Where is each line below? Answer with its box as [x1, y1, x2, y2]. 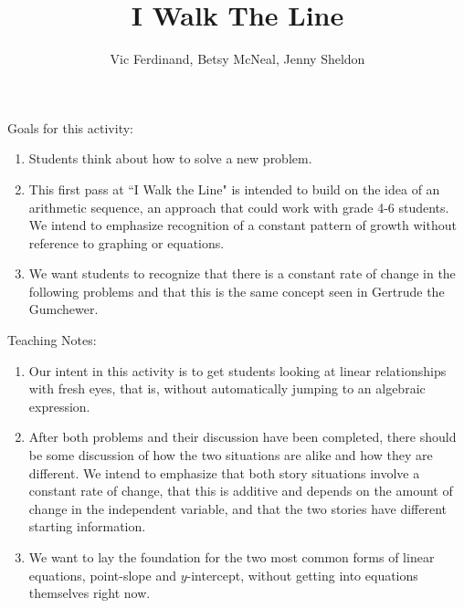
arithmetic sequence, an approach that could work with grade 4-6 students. [28, 197, 449, 216]
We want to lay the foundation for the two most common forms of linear [28, 548, 435, 566]
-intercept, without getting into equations [186, 565, 418, 584]
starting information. [28, 517, 146, 536]
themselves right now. [28, 583, 151, 603]
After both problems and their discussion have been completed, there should [28, 427, 457, 446]
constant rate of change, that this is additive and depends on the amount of [28, 481, 453, 500]
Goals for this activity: [7, 118, 133, 137]
